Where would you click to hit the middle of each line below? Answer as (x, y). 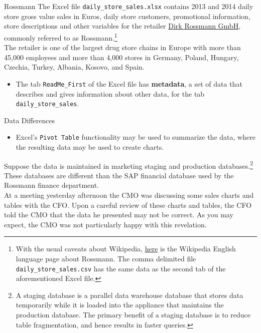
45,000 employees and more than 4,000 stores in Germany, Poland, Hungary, (121, 57)
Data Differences (30, 120)
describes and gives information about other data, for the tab (110, 93)
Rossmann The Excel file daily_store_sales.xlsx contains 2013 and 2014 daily (129, 6)
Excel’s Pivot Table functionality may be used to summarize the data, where (136, 137)
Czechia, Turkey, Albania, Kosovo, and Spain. (74, 67)
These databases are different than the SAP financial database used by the (119, 175)
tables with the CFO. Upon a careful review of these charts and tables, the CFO (128, 205)
